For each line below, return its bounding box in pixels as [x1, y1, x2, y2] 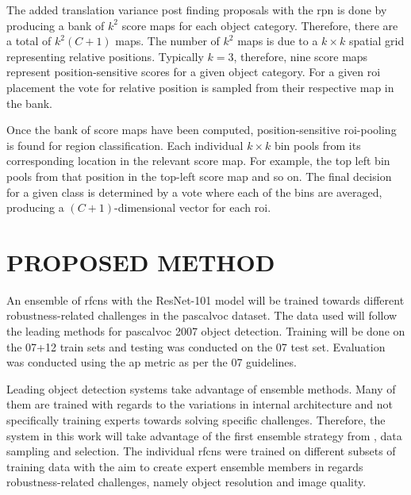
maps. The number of [115, 33, 220, 49]
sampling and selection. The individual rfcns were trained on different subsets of [6, 443, 396, 459]
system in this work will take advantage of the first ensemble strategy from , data [6, 427, 402, 443]
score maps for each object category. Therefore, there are [121, 17, 398, 33]
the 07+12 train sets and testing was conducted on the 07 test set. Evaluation [6, 338, 386, 355]
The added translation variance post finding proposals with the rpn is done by [6, 2, 387, 17]
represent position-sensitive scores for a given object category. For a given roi [6, 63, 381, 80]
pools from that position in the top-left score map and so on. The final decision [6, 167, 392, 184]
